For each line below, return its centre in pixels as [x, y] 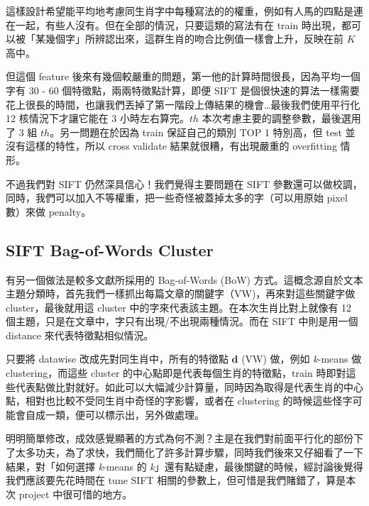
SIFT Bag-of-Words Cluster [110, 249]
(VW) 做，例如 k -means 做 [302, 359]
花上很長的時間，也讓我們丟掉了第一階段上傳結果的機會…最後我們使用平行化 [183, 104]
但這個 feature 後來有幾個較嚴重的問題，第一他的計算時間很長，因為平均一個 [183, 76]
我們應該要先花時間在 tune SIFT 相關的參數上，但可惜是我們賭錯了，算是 [176, 480]
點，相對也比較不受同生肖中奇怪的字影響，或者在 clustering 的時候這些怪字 [179, 401]
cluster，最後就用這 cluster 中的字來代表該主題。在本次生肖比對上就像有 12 [179, 307]
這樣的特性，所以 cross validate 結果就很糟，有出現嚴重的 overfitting [181, 146]
